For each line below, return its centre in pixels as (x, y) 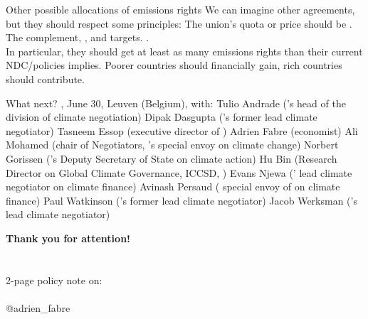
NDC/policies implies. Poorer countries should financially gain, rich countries (174, 65)
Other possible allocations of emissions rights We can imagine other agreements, (180, 9)
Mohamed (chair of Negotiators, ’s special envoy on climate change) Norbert (172, 145)
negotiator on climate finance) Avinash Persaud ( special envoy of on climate (173, 186)
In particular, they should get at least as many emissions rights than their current (184, 51)
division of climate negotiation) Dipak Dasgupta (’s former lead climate (162, 117)
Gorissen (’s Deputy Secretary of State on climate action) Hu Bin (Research (172, 158)
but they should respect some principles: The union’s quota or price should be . (179, 23)
